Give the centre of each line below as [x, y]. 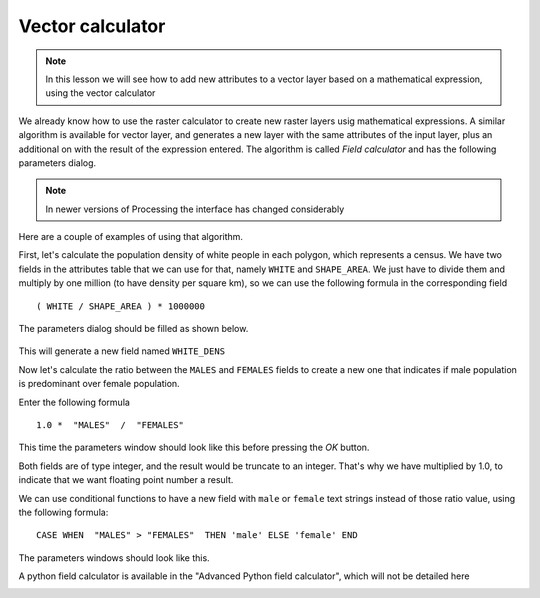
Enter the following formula [74, 402]
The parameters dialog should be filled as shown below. [133, 329]
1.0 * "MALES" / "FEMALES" [110, 424]
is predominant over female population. [99, 384]
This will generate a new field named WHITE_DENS [121, 351]
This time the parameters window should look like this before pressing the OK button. [194, 447]
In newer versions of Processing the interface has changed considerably [195, 209]
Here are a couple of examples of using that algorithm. [131, 237]
